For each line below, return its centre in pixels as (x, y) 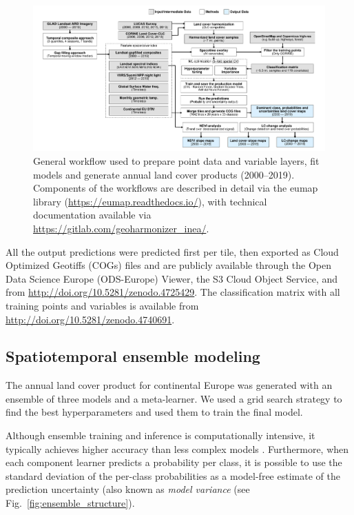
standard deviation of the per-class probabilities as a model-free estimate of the (173, 475)
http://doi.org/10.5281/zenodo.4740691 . (90, 319)
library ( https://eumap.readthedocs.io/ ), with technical (150, 201)
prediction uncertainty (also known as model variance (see (128, 489)
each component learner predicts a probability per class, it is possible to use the (174, 462)
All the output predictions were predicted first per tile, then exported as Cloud (172, 251)
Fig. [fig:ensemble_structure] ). (70, 503)
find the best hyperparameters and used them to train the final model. (154, 412)
